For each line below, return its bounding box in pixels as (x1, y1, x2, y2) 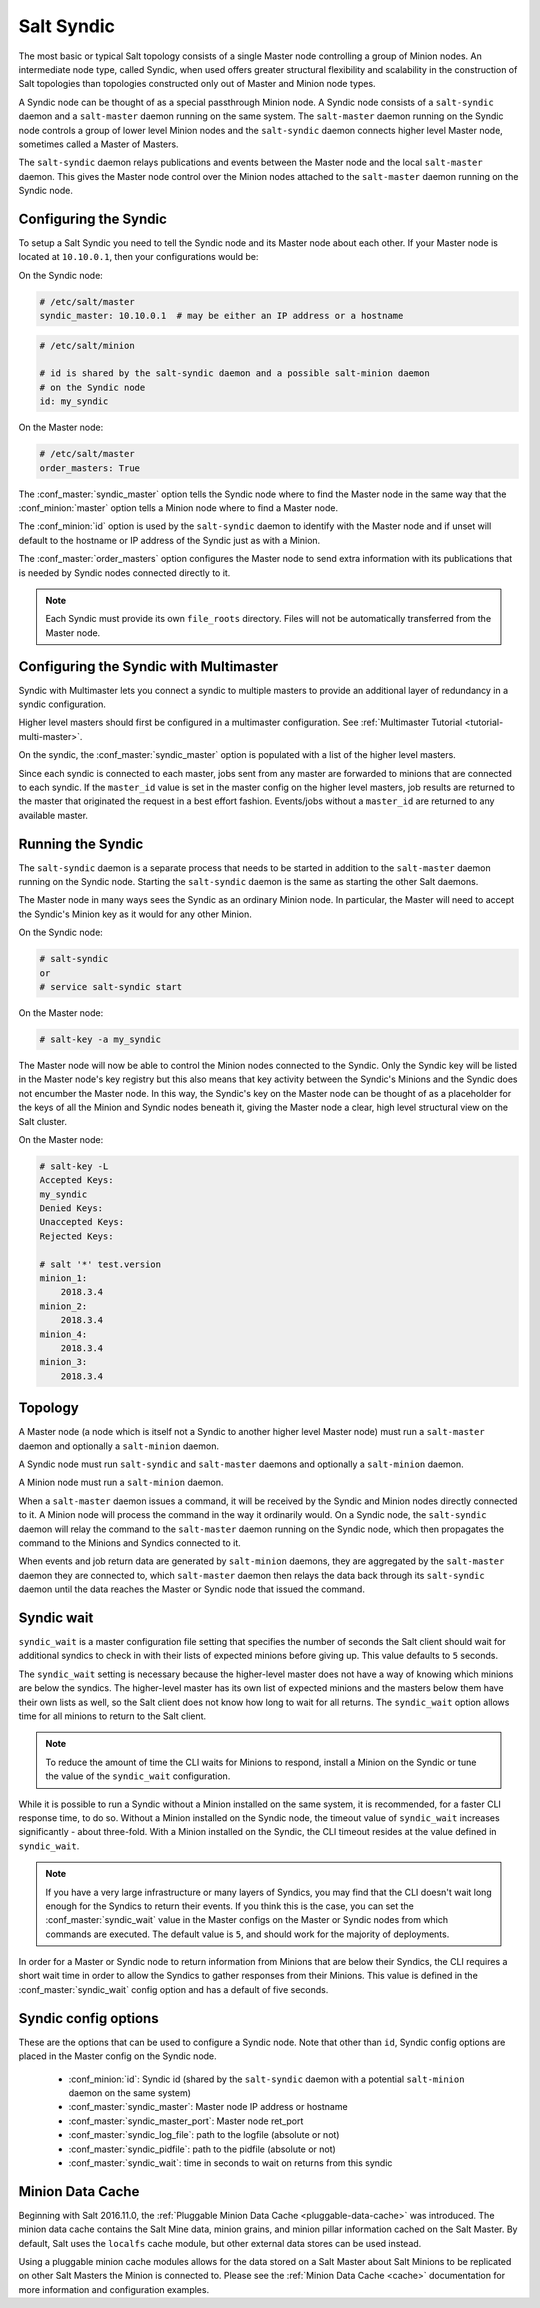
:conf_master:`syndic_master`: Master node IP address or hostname (68, 2101, 349, 2113)
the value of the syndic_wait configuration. (45, 1770, 231, 1782)
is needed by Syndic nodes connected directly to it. (18, 566, 231, 579)
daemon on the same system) (68, 2086, 192, 2099)
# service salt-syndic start (39, 981, 183, 992)
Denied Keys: (39, 1203, 104, 1214)
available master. (18, 809, 89, 821)
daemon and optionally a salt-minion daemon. (18, 1440, 220, 1452)
